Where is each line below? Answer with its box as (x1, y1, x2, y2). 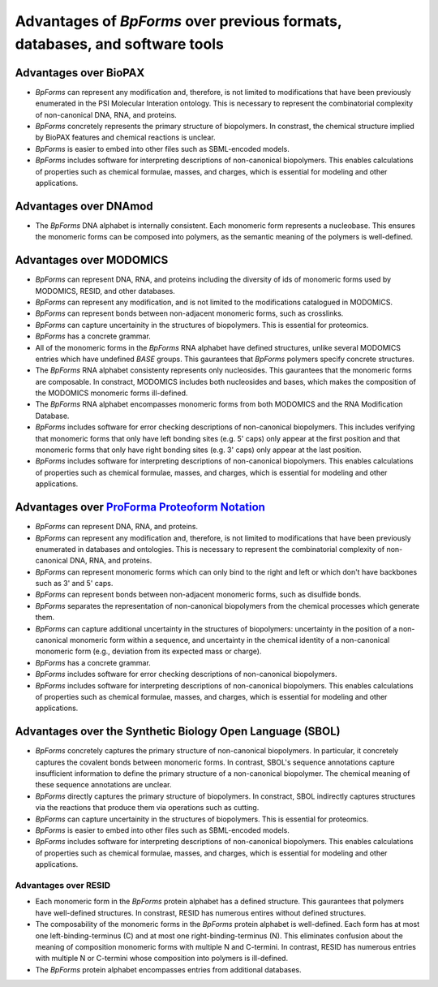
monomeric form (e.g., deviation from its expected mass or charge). (35, 646, 262, 657)
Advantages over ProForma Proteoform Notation (15, 500, 265, 515)
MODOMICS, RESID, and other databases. (35, 286, 176, 295)
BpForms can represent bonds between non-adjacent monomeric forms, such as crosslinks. (35, 308, 344, 318)
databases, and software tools (15, 35, 225, 53)
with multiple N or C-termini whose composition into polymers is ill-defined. (35, 954, 288, 963)
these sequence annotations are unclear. (35, 780, 172, 790)
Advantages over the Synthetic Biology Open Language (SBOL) (15, 725, 341, 739)
